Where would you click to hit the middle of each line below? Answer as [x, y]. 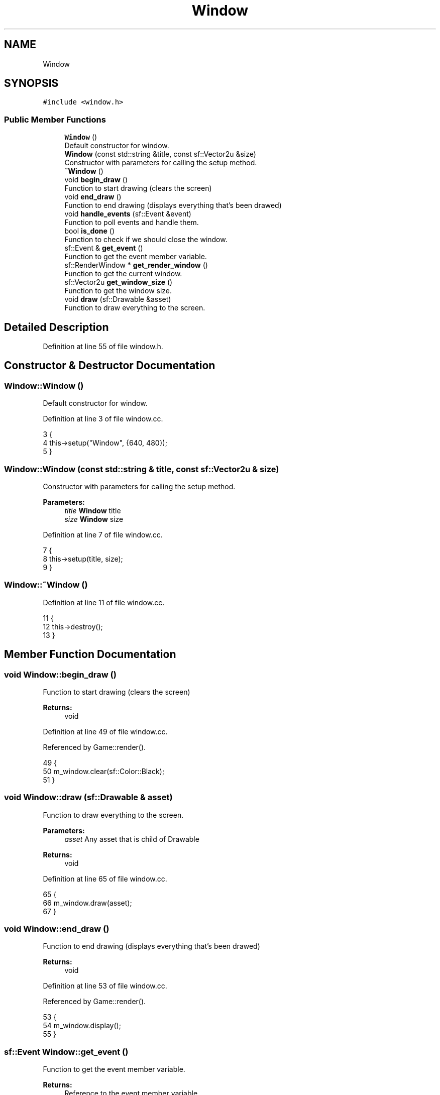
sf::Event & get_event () [104, 248]
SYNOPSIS [31, 83]
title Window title [93, 511]
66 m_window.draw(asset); [87, 903]
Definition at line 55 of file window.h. [103, 347]
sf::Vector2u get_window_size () [119, 282]
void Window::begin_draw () [60, 674]
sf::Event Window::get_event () [66, 1052]
